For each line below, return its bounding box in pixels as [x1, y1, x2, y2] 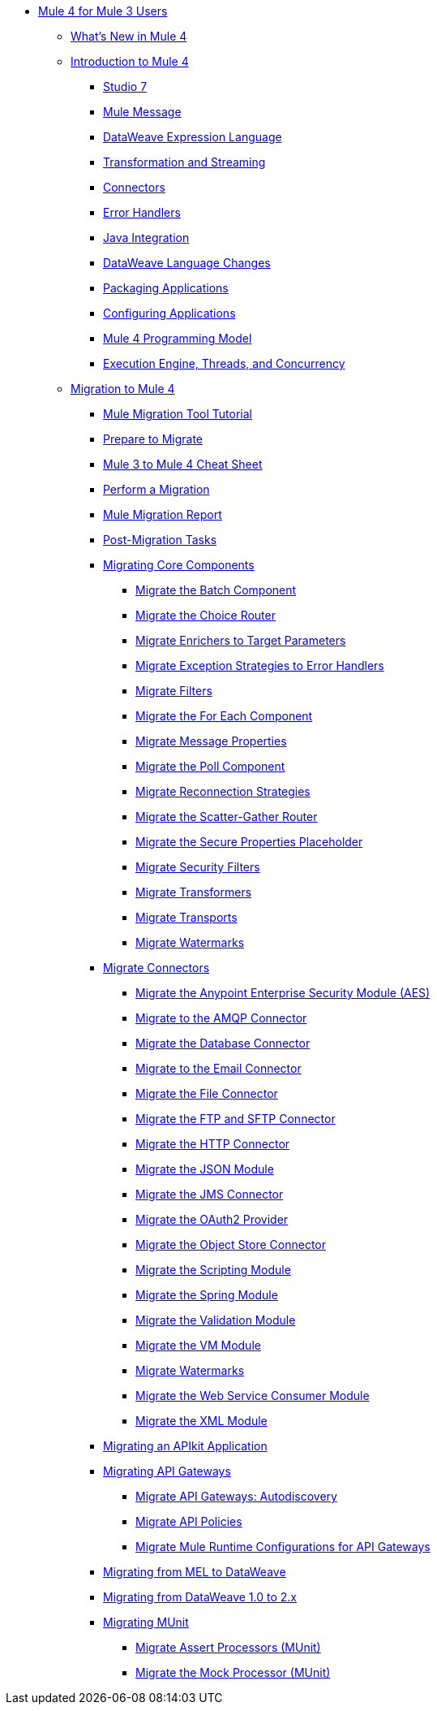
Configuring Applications [103, 306, 236, 320]
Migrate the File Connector [135, 1087, 278, 1100]
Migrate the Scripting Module [135, 1263, 291, 1277]
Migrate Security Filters [135, 860, 260, 874]
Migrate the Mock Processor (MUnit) [135, 1666, 331, 1679]
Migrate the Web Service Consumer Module [135, 1389, 370, 1402]
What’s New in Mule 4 [71, 29, 187, 43]
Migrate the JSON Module [135, 1162, 274, 1176]
